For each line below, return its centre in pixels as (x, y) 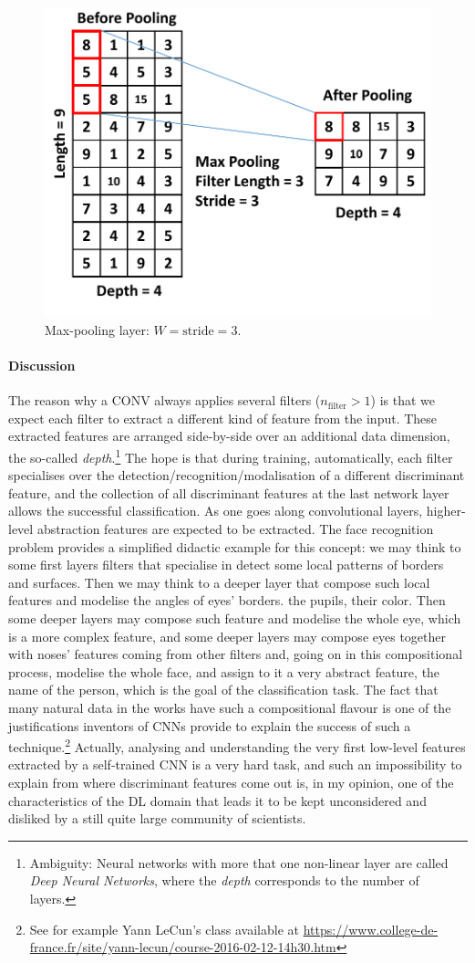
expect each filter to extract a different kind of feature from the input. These (223, 418)
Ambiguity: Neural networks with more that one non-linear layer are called (239, 862)
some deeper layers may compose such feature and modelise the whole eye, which (235, 618)
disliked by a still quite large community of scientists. (157, 818)
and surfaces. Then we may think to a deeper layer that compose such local (219, 582)
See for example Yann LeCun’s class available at (165, 929)
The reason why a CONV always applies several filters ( (165, 400)
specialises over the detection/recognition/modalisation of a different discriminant (237, 475)
